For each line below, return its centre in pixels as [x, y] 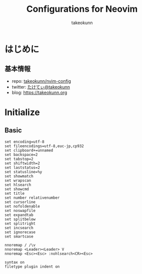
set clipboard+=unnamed [29, 150]
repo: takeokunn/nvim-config [41, 81]
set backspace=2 [21, 154]
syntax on [15, 262]
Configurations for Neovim [82, 9]
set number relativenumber [32, 198]
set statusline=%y [23, 172]
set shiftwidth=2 [22, 163]
